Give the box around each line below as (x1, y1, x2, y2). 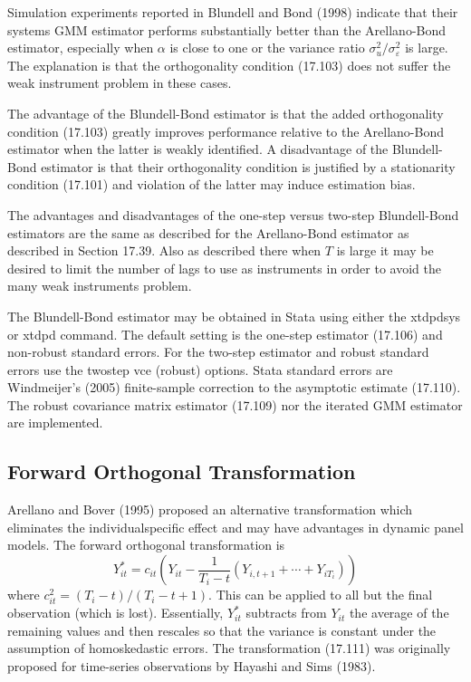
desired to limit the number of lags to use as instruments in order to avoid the (7, 258, 441, 277)
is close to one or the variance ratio (169, 38, 365, 57)
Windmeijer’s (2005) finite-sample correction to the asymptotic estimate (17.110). (7, 378, 461, 397)
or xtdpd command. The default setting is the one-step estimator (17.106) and (7, 324, 443, 343)
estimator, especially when (7, 38, 154, 57)
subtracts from (245, 603, 327, 622)
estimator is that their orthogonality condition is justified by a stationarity (41, 157, 456, 176)
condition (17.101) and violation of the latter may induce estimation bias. (7, 175, 416, 194)
